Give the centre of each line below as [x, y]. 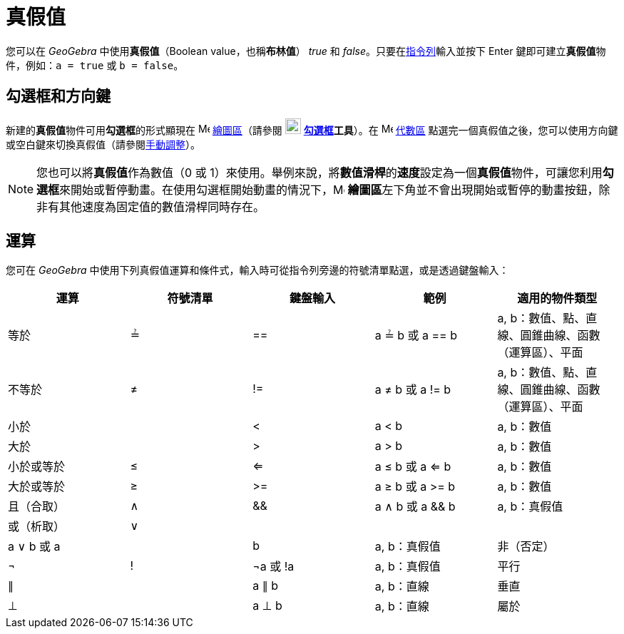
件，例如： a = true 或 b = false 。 [95, 65]
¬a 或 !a [273, 567]
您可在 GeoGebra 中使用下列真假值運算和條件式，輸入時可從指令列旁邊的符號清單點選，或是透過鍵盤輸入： [257, 270]
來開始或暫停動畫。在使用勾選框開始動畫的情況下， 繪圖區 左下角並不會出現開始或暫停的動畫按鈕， [329, 189]
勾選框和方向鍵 [58, 96]
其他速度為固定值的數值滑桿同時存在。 [162, 206]
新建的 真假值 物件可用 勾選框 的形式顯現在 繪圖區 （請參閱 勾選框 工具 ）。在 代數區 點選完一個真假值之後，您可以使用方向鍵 [312, 130]
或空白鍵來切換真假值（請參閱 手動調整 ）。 [103, 144]
